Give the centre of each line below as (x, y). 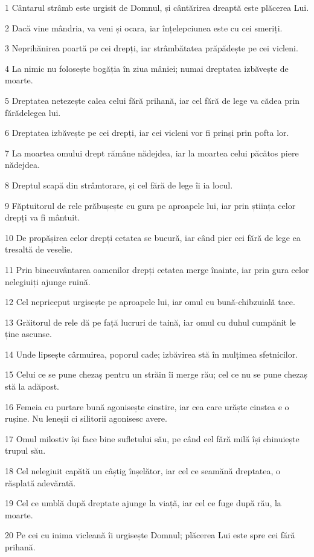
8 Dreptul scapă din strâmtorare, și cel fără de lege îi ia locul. (119, 185)
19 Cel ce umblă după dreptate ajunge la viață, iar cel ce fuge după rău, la (143, 503)
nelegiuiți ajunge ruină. (48, 281)
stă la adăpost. (32, 386)
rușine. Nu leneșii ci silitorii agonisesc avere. (86, 418)
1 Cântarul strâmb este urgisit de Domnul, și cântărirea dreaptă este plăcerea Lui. (157, 7)
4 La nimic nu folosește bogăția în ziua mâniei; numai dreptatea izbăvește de (147, 68)
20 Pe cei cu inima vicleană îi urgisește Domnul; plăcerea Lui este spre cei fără (150, 535)
